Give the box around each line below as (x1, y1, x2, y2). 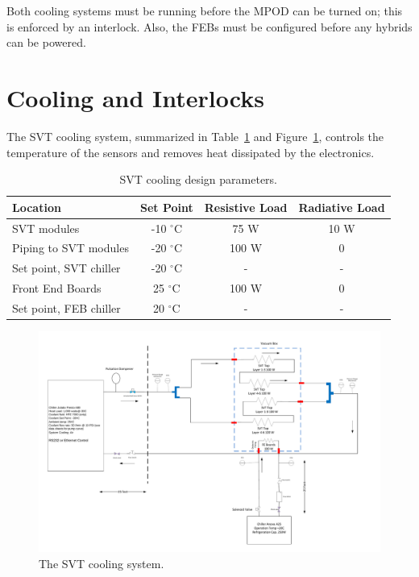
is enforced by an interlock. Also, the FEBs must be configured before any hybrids (6, 18, 413, 35)
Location (12, 198, 61, 215)
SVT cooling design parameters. (119, 171, 278, 188)
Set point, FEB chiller (12, 299, 121, 316)
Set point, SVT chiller (12, 259, 121, 276)
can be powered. (6, 34, 86, 51)
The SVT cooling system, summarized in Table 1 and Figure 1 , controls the (6, 127, 384, 144)
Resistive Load (204, 198, 288, 215)
